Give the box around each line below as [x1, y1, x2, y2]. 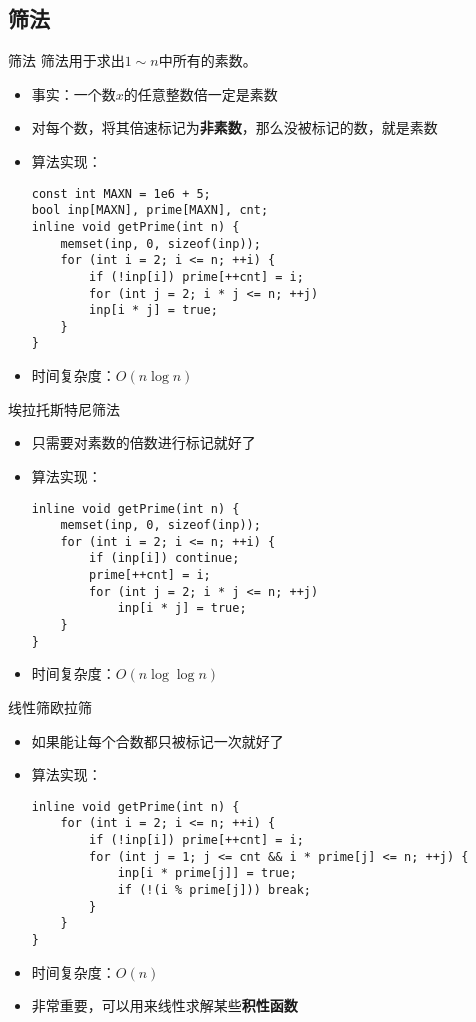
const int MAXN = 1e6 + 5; [31, 186, 211, 201]
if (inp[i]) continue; [89, 551, 240, 566]
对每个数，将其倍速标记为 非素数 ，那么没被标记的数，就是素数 [31, 117, 438, 138]
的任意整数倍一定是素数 [123, 83, 278, 104]
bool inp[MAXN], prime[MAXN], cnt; [31, 203, 269, 218]
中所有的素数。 [158, 50, 257, 71]
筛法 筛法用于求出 [8, 50, 125, 71]
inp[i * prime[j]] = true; [117, 866, 297, 881]
